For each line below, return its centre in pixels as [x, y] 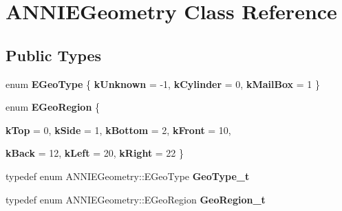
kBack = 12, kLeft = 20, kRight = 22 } [95, 153]
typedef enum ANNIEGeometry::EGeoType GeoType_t [128, 176]
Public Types [54, 55]
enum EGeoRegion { [53, 107]
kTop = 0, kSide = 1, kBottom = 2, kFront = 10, [118, 130]
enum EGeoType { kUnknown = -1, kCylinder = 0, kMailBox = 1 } [163, 84]
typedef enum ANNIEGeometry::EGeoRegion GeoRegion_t [136, 199]
